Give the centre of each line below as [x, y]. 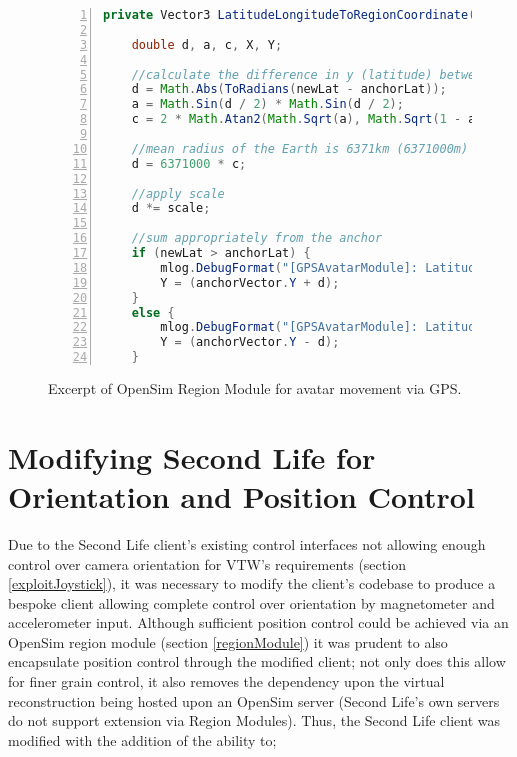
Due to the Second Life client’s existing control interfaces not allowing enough [247, 543]
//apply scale [178, 193]
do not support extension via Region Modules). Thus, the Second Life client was [254, 720]
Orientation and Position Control [241, 495]
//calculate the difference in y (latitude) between [310, 74]
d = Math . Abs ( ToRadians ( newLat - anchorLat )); [289, 89]
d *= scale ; [171, 208]
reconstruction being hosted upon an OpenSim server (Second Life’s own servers [254, 700]
